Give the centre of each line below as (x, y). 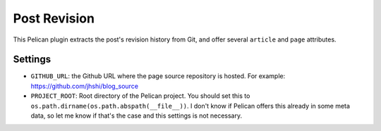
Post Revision (54, 18)
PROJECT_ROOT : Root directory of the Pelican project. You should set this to (140, 96)
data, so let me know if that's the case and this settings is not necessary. (137, 116)
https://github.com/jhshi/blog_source (85, 86)
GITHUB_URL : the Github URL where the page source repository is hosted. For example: (158, 76)
